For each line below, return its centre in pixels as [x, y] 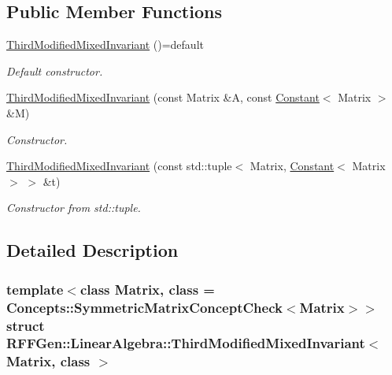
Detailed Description [92, 250]
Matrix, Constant [292, 166]
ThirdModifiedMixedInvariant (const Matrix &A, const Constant [163, 97]
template [35, 289]
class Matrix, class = [147, 289]
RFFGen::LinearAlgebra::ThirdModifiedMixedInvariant [186, 343]
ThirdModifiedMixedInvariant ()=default [105, 45]
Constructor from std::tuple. [74, 208]
